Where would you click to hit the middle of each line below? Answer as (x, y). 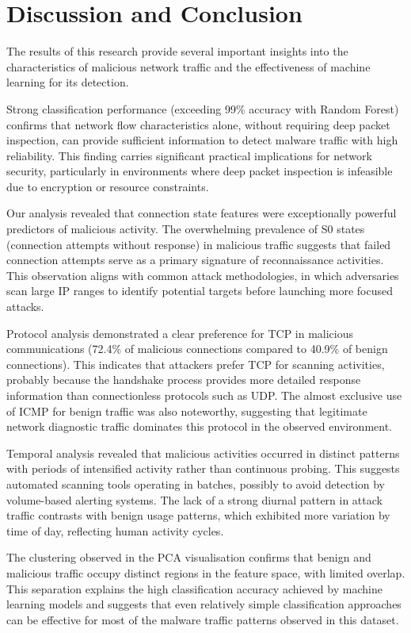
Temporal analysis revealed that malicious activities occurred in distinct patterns (203, 453)
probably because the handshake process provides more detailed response (184, 380)
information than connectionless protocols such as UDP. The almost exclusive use (204, 395)
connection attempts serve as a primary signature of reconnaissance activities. (195, 260)
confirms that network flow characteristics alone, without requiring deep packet (198, 124)
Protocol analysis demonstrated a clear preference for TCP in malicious (180, 333)
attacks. (25, 307)
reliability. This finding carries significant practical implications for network (189, 155)
